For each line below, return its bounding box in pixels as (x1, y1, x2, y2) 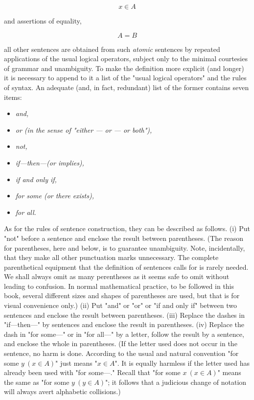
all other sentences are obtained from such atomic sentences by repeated (4, 44, 220, 54)
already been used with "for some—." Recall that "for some (4, 367, 181, 377)
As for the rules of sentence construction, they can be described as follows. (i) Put (4, 223, 250, 234)
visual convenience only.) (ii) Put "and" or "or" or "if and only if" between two (4, 300, 237, 310)
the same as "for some (4, 376, 69, 387)
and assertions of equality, (4, 16, 82, 25)
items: (4, 92, 22, 102)
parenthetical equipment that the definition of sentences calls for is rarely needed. (4, 261, 249, 272)
